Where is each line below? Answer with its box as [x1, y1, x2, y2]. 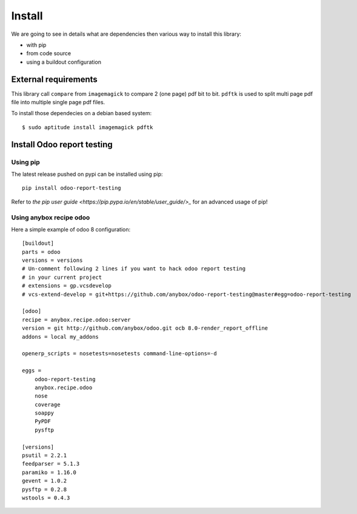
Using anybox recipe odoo [11, 213, 90, 221]
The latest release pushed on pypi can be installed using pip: [11, 170, 163, 178]
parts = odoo [22, 249, 61, 255]
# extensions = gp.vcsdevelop [22, 282, 112, 289]
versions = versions [22, 257, 83, 264]
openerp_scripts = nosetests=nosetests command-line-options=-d [22, 350, 218, 357]
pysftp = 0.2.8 [22, 486, 67, 493]
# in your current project [22, 273, 102, 281]
